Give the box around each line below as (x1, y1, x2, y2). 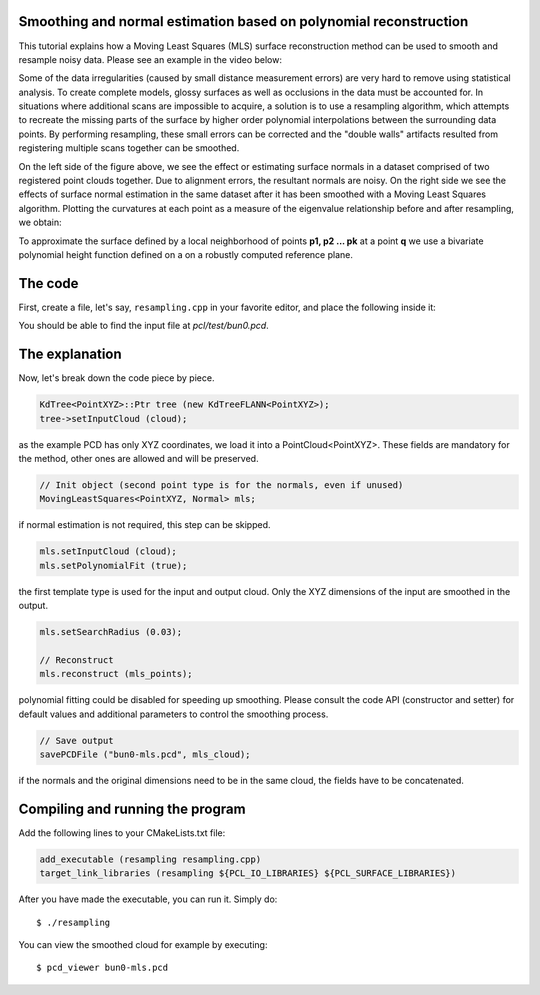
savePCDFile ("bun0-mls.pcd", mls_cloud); (39, 748, 251, 760)
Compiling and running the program (18, 800, 246, 817)
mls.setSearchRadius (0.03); (39, 626, 183, 638)
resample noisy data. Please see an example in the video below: (18, 53, 282, 65)
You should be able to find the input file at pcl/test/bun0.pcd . (18, 320, 269, 332)
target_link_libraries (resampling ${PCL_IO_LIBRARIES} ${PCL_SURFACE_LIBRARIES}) (39, 868, 457, 879)
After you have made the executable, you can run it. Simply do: (18, 893, 278, 905)
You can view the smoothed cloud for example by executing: (18, 938, 268, 950)
